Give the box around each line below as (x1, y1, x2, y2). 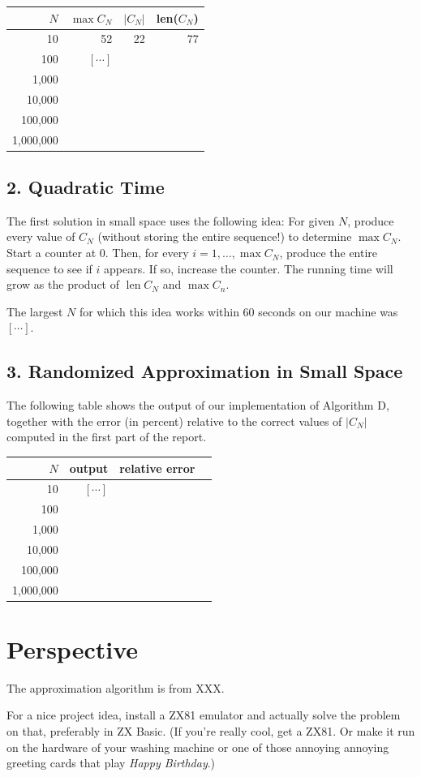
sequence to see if (6, 260, 92, 277)
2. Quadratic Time (6, 174, 165, 200)
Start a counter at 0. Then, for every (6, 244, 189, 261)
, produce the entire (279, 244, 378, 261)
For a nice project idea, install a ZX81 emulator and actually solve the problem (6, 706, 401, 723)
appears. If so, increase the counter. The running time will (104, 260, 393, 277)
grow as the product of (6, 276, 119, 293)
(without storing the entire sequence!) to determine (97, 228, 352, 245)
